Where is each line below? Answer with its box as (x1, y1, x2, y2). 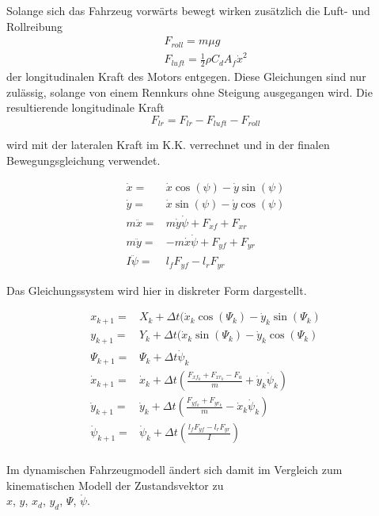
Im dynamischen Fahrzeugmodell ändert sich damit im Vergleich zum (6, 461, 343, 478)
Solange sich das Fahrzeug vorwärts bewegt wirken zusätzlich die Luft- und (6, 2, 370, 18)
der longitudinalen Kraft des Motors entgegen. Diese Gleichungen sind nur (6, 68, 366, 85)
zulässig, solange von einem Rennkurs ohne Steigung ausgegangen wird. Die (6, 83, 373, 100)
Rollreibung (6, 17, 63, 34)
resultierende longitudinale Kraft (6, 99, 165, 116)
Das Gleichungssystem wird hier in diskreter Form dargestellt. (6, 281, 307, 298)
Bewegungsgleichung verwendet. (6, 152, 161, 169)
